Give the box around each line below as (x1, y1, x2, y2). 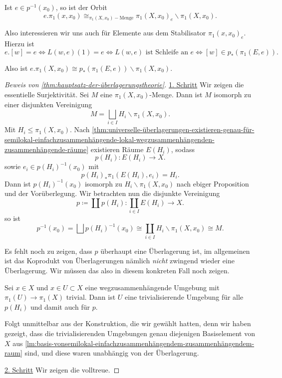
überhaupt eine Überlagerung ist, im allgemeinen (100, 245, 250, 256)
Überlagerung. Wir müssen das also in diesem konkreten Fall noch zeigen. (4, 265, 230, 275)
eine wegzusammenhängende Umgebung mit (85, 282, 220, 292)
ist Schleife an (145, 48, 188, 56)
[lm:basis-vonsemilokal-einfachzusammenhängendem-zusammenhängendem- (25, 338, 255, 348)
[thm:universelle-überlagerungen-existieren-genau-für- (92, 124, 255, 135)
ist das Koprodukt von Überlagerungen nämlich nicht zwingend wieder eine (4, 255, 235, 266)
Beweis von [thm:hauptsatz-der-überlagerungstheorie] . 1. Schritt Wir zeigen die (4, 79, 244, 90)
